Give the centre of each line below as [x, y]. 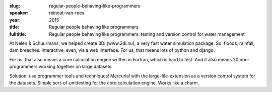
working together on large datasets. [76, 67]
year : [15, 20]
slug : [15, 6]
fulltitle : [18, 34]
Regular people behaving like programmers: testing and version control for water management [147, 34]
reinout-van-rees [67, 13]
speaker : [19, 13]
